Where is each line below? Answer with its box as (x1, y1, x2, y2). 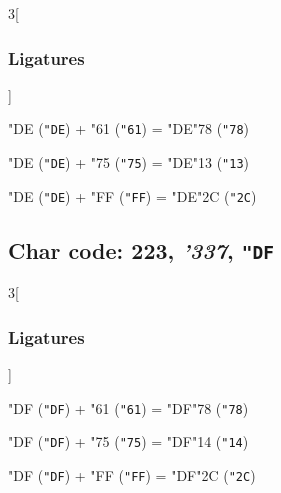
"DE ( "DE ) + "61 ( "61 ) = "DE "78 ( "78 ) (8, 118, 250, 139)
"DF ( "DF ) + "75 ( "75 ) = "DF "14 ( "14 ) (8, 431, 249, 452)
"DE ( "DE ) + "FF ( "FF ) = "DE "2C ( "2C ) (8, 185, 257, 206)
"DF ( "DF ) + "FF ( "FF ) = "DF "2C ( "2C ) (8, 464, 256, 485)
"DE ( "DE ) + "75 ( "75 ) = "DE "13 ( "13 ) (8, 152, 250, 173)
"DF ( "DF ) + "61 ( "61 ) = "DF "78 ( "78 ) (8, 397, 249, 418)
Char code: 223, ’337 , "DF (8, 234, 274, 265)
